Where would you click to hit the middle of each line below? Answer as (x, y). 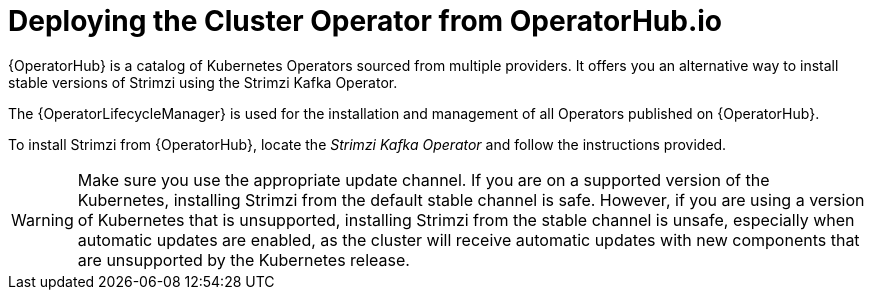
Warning (42, 219)
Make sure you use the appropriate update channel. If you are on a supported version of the (423, 179)
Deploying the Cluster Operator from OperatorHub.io (365, 21)
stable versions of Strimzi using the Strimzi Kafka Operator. (203, 82)
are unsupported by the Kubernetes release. (243, 259)
